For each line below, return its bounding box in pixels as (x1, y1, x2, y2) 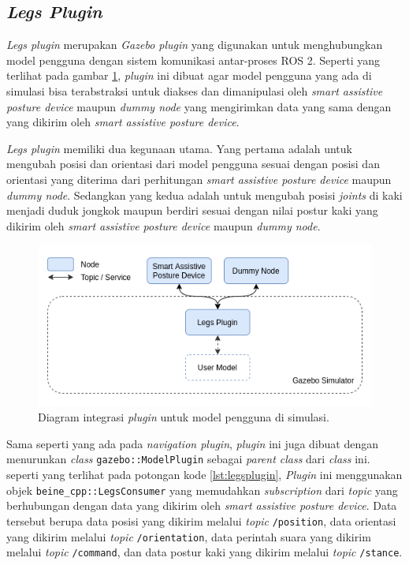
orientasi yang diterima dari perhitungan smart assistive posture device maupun (6, 170, 392, 187)
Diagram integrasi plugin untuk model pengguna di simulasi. (38, 409, 329, 425)
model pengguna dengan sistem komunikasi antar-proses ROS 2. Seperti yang (6, 51, 380, 68)
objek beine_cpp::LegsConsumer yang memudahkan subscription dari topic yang (6, 481, 398, 498)
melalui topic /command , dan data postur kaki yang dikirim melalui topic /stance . (6, 544, 403, 560)
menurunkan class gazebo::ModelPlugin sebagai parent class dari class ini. (6, 451, 370, 467)
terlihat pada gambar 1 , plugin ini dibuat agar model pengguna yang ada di (6, 67, 372, 84)
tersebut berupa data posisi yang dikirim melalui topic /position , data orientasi (6, 512, 396, 529)
